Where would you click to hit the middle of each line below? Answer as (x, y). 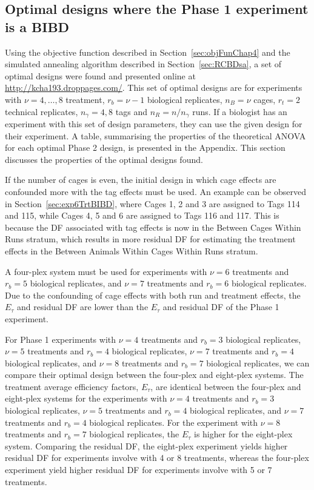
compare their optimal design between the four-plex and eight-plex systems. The (154, 375)
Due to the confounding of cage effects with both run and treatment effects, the (153, 295)
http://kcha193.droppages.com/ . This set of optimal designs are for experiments (154, 88)
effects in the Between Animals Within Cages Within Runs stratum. (132, 250)
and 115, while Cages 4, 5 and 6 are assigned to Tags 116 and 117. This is (142, 215)
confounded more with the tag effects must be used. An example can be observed (155, 191)
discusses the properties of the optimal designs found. (104, 159)
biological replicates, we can (258, 363)
